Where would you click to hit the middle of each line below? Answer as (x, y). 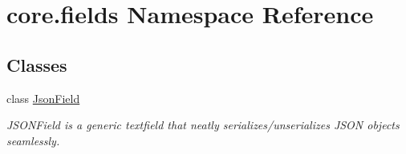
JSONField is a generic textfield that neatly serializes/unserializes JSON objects (203, 125)
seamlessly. (33, 140)
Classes (37, 64)
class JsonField (43, 98)
